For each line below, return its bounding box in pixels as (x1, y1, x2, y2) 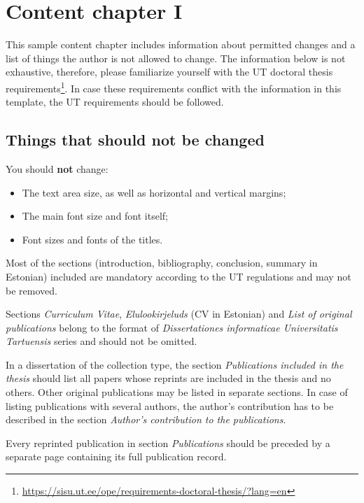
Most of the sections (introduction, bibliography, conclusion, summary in (6, 255, 318, 270)
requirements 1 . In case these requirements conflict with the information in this (6, 78, 342, 95)
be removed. (6, 283, 57, 297)
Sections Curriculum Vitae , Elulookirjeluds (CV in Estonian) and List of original (6, 306, 352, 321)
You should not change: (6, 161, 108, 176)
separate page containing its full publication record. (6, 449, 227, 464)
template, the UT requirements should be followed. (6, 94, 224, 109)
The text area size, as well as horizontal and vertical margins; (22, 185, 286, 199)
